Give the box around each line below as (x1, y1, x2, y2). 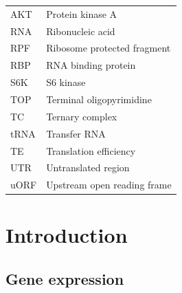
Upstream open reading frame (46, 177, 172, 192)
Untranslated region (46, 160, 130, 175)
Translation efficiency (46, 143, 136, 158)
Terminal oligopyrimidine (46, 91, 152, 106)
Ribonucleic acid (46, 23, 115, 38)
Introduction (5, 221, 128, 249)
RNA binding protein (46, 58, 136, 72)
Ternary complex (46, 109, 117, 123)
